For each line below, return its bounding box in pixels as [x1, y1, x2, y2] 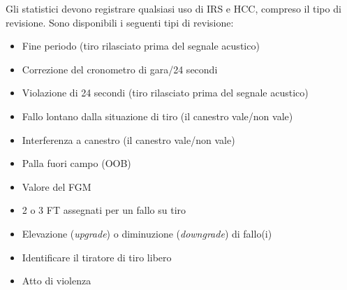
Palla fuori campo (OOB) [22, 156, 131, 171]
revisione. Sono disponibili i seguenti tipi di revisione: [6, 15, 234, 29]
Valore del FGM [22, 179, 91, 194]
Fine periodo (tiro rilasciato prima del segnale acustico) [22, 38, 260, 53]
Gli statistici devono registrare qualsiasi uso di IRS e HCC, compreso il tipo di [6, 1, 341, 15]
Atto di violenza [22, 273, 91, 288]
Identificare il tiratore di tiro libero [22, 249, 172, 264]
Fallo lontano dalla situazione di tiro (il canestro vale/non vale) [22, 108, 293, 123]
